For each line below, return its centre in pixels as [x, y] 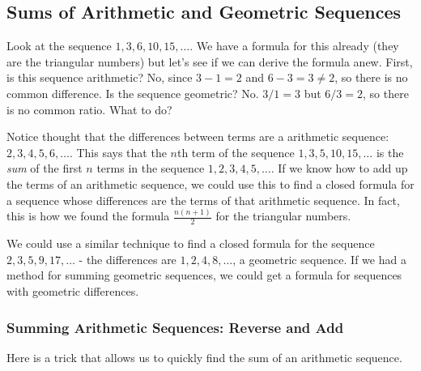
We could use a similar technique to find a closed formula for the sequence [191, 243]
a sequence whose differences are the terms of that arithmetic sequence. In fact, [203, 200]
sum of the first [45, 168]
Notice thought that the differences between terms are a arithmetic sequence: [198, 136]
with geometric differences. [73, 291]
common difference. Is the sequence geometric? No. [133, 93]
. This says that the [118, 152]
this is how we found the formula [88, 216]
